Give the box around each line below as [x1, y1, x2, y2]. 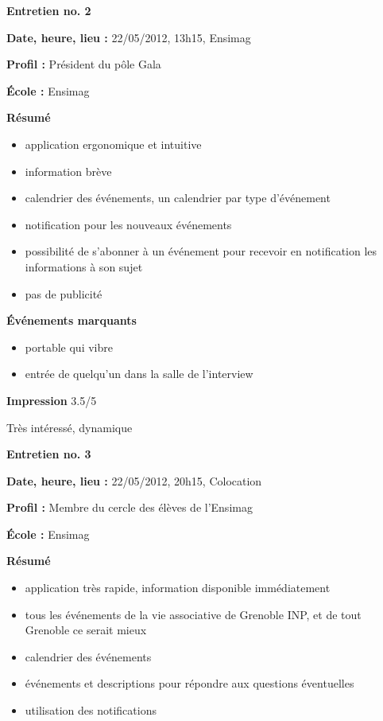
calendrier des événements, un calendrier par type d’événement [25, 189, 331, 206]
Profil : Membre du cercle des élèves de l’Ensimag [6, 499, 253, 516]
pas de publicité [25, 285, 103, 302]
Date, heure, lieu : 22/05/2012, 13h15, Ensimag [6, 29, 251, 45]
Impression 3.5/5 [6, 392, 97, 408]
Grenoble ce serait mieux [25, 622, 147, 638]
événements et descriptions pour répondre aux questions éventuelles [25, 675, 354, 692]
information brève [25, 162, 112, 179]
